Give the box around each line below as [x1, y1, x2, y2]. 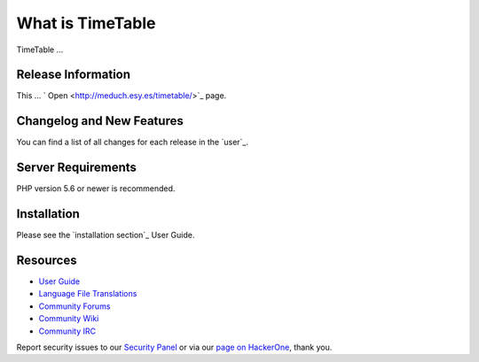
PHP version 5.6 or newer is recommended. [16, 183, 176, 194]
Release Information [16, 67, 131, 82]
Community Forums [38, 301, 111, 312]
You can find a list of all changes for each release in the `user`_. [16, 137, 248, 148]
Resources [16, 252, 77, 267]
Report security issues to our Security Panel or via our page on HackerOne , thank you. [16, 342, 333, 353]
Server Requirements [16, 160, 137, 175]
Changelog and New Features [16, 113, 184, 128]
